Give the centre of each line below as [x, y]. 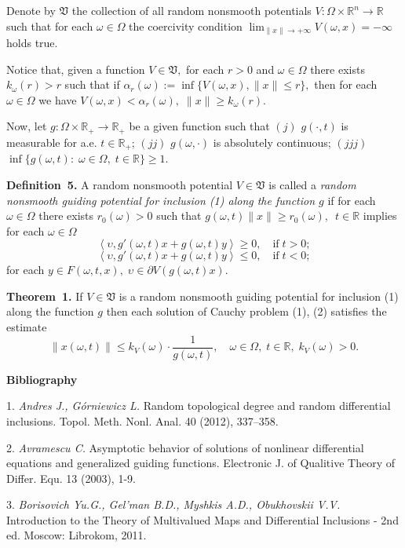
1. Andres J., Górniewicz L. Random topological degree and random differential [199, 406]
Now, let [27, 126]
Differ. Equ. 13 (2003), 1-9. [71, 478]
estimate [27, 327]
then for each [346, 84]
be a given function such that [199, 126]
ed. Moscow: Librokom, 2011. [77, 535]
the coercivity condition [186, 26]
